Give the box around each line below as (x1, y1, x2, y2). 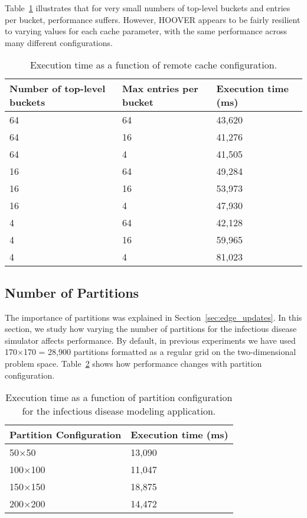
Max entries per (122, 82, 198, 96)
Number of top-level (9, 82, 106, 96)
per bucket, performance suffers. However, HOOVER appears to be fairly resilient (5, 13, 301, 25)
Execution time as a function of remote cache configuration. (30, 58, 277, 72)
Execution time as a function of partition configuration (5, 390, 233, 405)
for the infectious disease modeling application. (22, 404, 216, 418)
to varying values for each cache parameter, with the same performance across (5, 25, 288, 37)
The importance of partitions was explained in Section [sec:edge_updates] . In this (5, 311, 302, 323)
